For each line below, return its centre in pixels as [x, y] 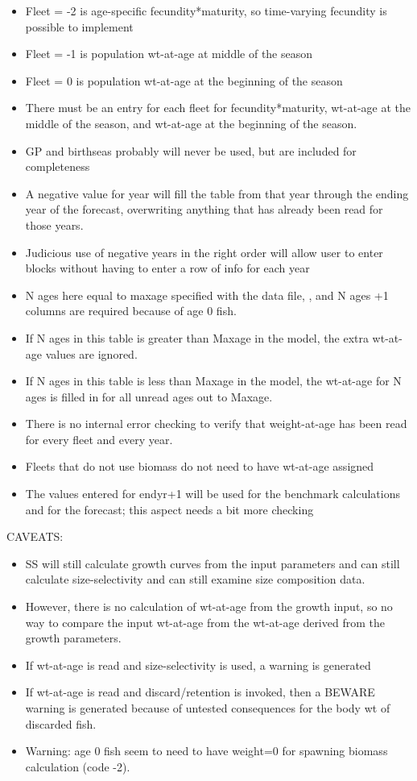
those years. [54, 224]
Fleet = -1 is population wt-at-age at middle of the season [169, 54]
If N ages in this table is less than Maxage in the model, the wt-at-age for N [213, 381]
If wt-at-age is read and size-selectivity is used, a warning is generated [198, 665]
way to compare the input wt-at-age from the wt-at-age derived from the [205, 622]
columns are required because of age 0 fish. [131, 311]
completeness [58, 166]
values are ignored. [91, 353]
